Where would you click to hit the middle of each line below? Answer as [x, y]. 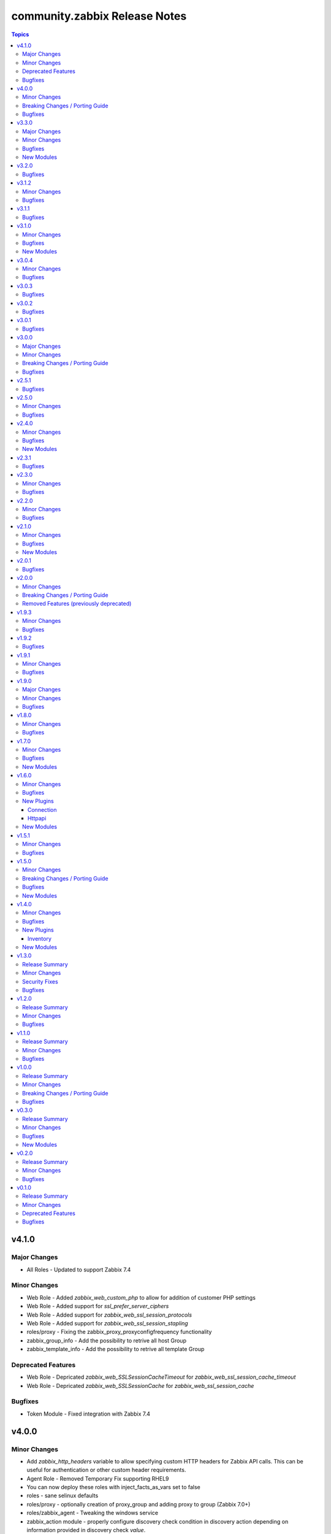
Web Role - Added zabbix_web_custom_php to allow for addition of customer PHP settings [141, 1297]
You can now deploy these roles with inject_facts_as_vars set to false [113, 1487]
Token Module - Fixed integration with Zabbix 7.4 [88, 1414]
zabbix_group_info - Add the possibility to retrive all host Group [107, 1340]
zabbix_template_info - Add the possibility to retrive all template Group [116, 1349]
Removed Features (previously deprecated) [77, 604]
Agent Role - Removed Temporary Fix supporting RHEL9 [98, 1478]
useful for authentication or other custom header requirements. [106, 1470]
